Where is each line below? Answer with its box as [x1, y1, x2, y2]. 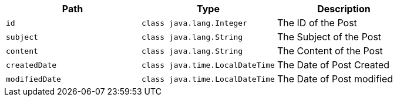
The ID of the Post [277, 17, 357, 29]
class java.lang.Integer [141, 18, 247, 27]
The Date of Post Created [277, 59, 390, 71]
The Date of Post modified [277, 73, 393, 85]
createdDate [6, 60, 57, 69]
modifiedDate [6, 74, 61, 83]
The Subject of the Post [277, 31, 382, 43]
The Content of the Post [277, 45, 383, 57]
